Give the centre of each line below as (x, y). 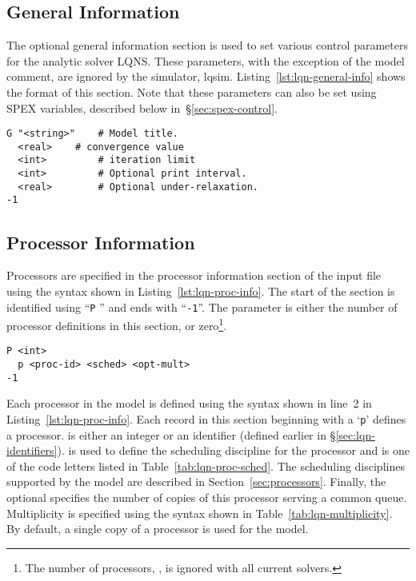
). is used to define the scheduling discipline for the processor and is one (234, 450)
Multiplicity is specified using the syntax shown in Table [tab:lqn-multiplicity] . (200, 513)
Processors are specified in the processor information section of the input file (194, 275)
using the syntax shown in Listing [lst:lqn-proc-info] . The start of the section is (201, 290)
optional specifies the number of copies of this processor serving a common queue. (207, 497)
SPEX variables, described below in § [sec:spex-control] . (142, 107)
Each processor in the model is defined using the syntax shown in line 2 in (189, 403)
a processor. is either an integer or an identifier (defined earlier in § (171, 434)
